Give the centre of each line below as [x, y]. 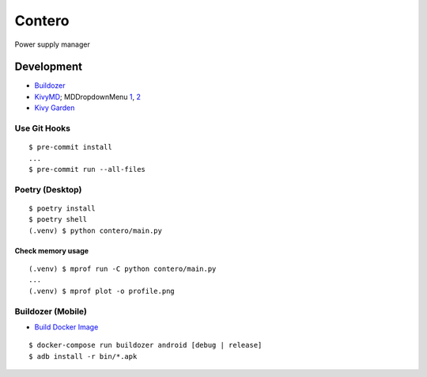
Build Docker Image [66, 327]
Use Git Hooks [43, 128]
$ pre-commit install [70, 147]
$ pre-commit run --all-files [87, 169]
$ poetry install [62, 208]
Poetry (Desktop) [48, 189]
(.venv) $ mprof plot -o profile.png [102, 291]
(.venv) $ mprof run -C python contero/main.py [123, 269]
